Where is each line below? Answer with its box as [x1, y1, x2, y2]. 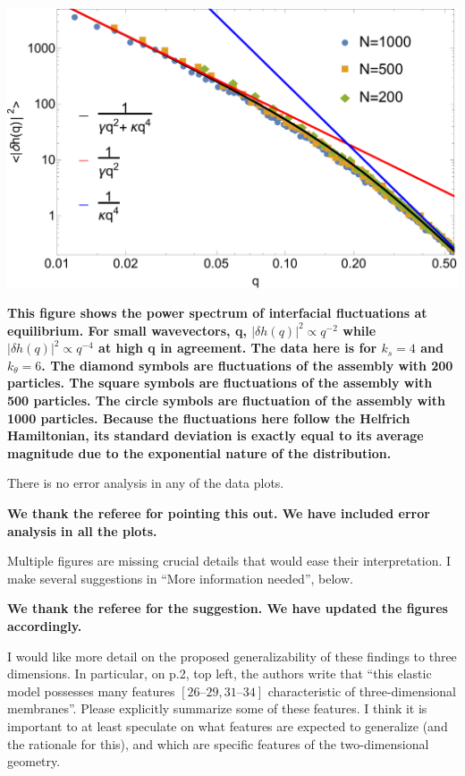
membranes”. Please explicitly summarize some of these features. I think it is [7, 699, 427, 718]
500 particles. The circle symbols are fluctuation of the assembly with [7, 391, 445, 410]
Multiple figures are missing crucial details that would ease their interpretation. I [7, 551, 452, 570]
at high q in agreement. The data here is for [98, 338, 377, 357]
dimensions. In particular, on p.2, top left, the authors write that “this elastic [7, 664, 432, 683]
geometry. [7, 752, 61, 771]
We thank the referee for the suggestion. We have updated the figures [7, 599, 448, 618]
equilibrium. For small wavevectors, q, [7, 320, 247, 339]
